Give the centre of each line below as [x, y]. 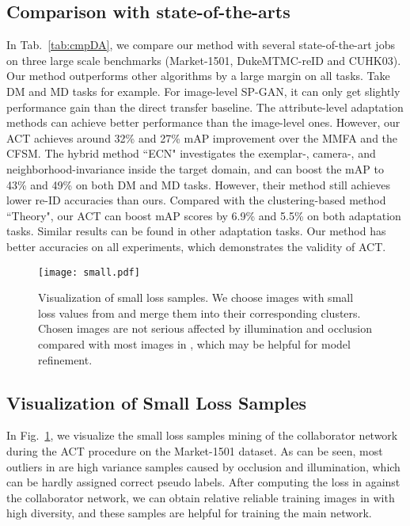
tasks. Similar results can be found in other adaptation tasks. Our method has [196, 231]
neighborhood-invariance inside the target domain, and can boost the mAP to [195, 168]
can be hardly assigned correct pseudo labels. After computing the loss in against [203, 482]
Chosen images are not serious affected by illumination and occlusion [205, 328]
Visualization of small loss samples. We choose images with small [196, 297]
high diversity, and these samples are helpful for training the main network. [189, 513]
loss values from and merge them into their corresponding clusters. [199, 313]
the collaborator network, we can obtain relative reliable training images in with [201, 497]
